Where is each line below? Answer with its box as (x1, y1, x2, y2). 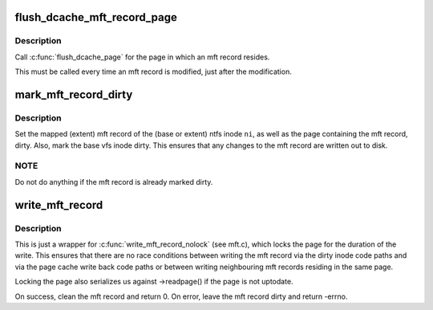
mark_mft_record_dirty (14, 88, 133, 101)
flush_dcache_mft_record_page (14, 10, 178, 24)
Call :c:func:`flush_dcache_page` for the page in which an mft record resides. (14, 52, 270, 62)
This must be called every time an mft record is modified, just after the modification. (14, 67, 292, 76)
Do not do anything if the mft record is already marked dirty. (14, 177, 213, 186)
